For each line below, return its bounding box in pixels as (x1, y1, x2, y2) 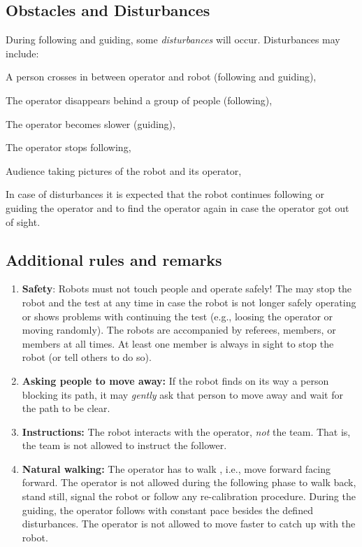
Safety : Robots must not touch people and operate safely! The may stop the (22, 281, 352, 296)
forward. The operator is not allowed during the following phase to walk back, (22, 475, 356, 490)
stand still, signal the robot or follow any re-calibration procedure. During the (22, 489, 356, 504)
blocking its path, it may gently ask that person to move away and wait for (22, 387, 343, 402)
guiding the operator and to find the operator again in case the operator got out (6, 200, 349, 215)
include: (6, 45, 39, 60)
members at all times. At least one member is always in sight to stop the (22, 336, 334, 350)
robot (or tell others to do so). (22, 350, 152, 364)
